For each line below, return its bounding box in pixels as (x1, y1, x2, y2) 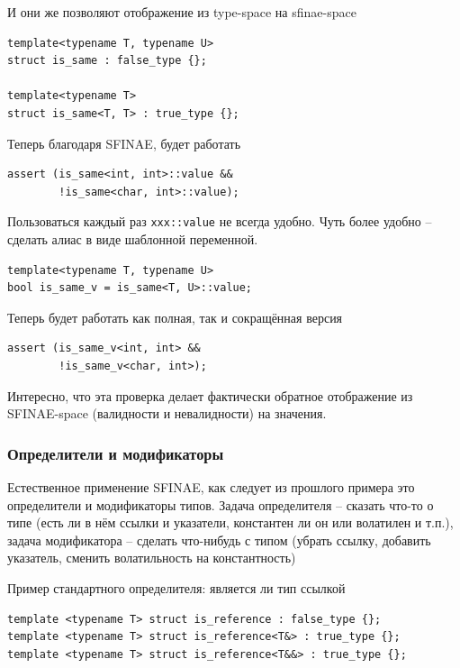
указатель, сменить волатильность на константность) (7, 548, 296, 567)
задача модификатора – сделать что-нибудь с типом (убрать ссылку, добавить (7, 530, 431, 549)
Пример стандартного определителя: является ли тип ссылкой (7, 578, 346, 597)
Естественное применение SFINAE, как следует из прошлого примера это (7, 477, 415, 496)
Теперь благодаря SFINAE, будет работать (7, 133, 241, 152)
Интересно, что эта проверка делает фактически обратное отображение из (7, 386, 413, 405)
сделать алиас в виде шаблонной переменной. (7, 230, 258, 248)
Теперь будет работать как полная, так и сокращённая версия (7, 307, 343, 326)
